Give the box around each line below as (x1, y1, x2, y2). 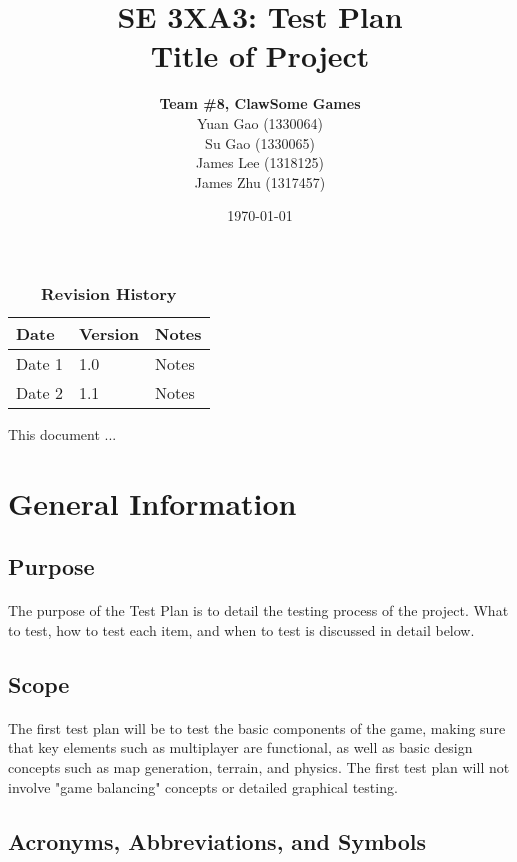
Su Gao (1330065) (205, 132, 315, 153)
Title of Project (150, 35, 370, 76)
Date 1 (16, 351, 63, 375)
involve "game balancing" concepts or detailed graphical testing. (8, 776, 398, 797)
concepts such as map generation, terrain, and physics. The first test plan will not (8, 756, 510, 777)
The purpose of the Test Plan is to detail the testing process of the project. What (8, 600, 509, 621)
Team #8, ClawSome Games (159, 93, 361, 114)
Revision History (41, 281, 177, 305)
